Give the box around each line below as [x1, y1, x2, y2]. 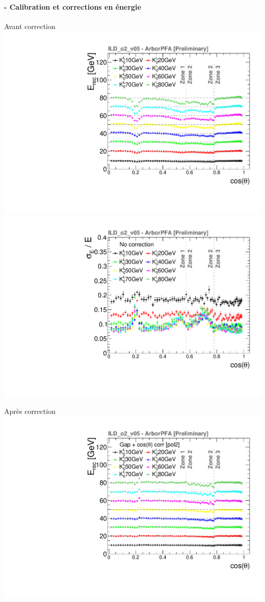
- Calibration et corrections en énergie [4, 1, 141, 12]
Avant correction [4, 21, 56, 32]
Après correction [4, 406, 56, 416]
